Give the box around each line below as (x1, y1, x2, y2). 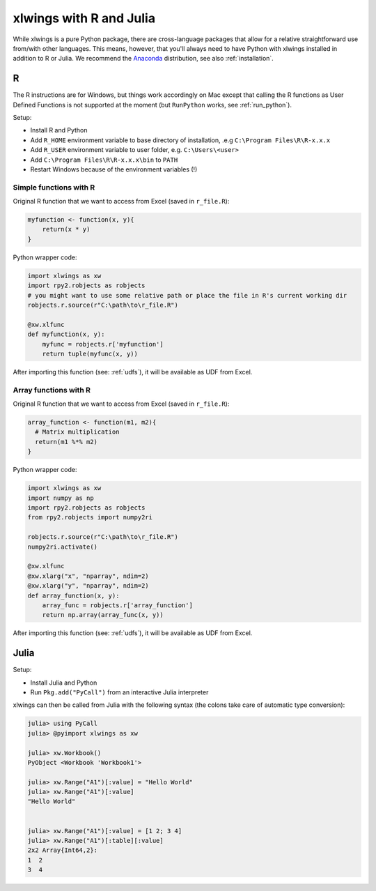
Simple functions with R (13, 182, 95, 192)
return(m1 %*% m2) (35, 438, 97, 445)
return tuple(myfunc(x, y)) (42, 349, 139, 358)
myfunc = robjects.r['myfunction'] (42, 340, 164, 348)
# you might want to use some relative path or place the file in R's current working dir (27, 291, 347, 299)
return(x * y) (42, 225, 91, 234)
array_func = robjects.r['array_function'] (42, 601, 193, 609)
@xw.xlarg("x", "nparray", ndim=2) (27, 572, 149, 580)
